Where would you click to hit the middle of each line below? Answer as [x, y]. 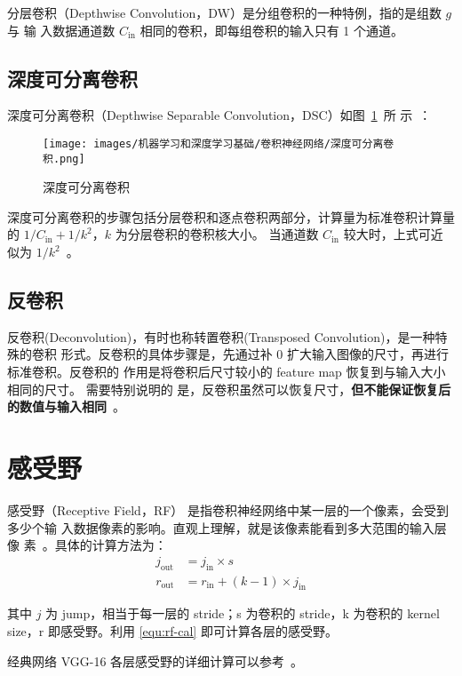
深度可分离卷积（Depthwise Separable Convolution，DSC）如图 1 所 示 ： [219, 115]
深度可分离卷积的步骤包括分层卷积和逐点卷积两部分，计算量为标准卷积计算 [225, 216]
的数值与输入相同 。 [66, 406]
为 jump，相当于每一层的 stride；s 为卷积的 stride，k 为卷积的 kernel [243, 613]
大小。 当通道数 [273, 234]
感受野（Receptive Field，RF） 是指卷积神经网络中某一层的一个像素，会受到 [228, 509]
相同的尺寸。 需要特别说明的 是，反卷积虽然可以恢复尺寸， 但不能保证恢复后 [229, 389]
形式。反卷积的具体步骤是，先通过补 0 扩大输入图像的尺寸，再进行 [255, 354]
